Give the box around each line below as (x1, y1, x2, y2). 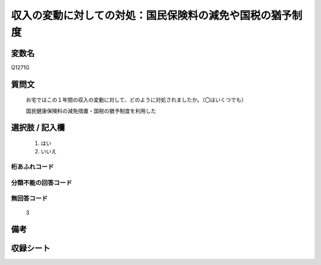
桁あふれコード (11, 163, 54, 171)
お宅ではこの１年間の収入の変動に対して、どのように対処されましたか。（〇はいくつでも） (26, 96, 247, 103)
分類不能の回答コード (11, 178, 73, 187)
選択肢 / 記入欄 (11, 122, 65, 133)
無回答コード (11, 194, 48, 203)
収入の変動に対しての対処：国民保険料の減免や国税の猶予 (11, 9, 292, 22)
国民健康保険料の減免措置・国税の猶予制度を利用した (26, 107, 156, 114)
